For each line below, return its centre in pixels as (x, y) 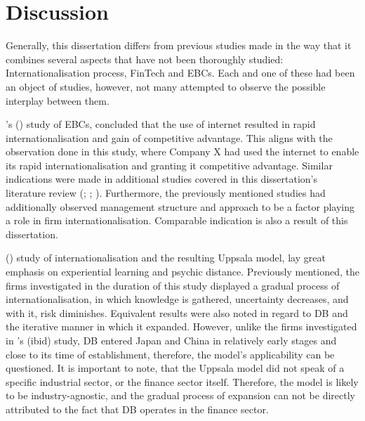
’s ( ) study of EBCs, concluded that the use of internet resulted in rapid (161, 124)
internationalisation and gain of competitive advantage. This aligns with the (169, 137)
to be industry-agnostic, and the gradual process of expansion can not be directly (180, 395)
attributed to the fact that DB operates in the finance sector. (137, 409)
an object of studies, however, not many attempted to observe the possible (166, 86)
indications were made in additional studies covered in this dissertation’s (161, 179)
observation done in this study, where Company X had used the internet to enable (182, 151)
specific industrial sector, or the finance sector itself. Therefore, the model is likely (182, 381)
